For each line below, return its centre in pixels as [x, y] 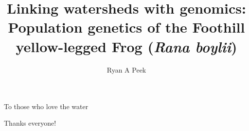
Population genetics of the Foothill [126, 27]
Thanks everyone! [30, 122]
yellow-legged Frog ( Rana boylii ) [126, 46]
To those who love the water [46, 106]
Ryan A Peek [126, 69]
